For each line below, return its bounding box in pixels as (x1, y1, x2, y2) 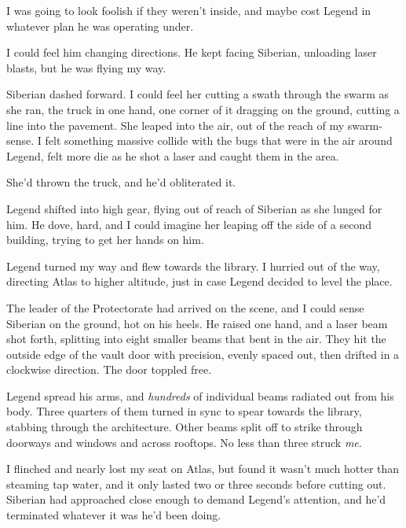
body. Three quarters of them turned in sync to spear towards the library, (6, 403, 362, 419)
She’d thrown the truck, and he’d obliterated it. (6, 174, 236, 190)
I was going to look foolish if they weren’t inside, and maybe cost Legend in (6, 2, 371, 18)
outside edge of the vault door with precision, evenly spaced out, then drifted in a (6, 345, 400, 362)
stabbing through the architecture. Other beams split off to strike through (6, 419, 363, 435)
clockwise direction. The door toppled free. (6, 361, 212, 378)
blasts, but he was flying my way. (6, 59, 166, 76)
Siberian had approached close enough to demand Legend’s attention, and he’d (6, 491, 386, 508)
